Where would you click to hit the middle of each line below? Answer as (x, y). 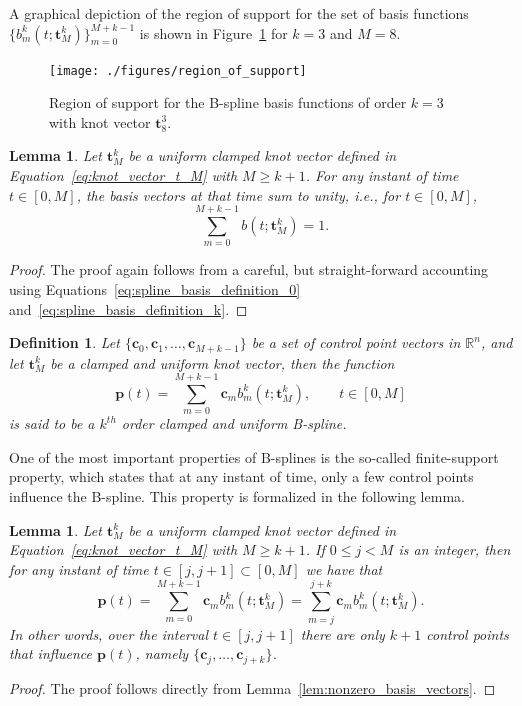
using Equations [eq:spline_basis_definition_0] (155, 288)
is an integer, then (454, 549)
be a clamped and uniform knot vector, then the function (222, 362)
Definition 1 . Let (64, 342)
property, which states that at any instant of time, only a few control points (241, 476)
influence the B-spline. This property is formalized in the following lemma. (237, 496)
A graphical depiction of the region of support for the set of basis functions (239, 13)
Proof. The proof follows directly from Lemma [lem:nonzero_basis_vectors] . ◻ (252, 687)
